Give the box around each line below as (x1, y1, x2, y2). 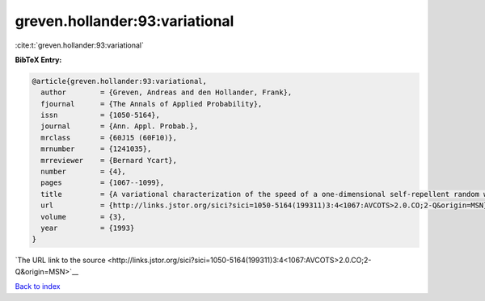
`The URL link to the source (15, 255, 106, 265)
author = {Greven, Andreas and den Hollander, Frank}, (40, 88, 293, 97)
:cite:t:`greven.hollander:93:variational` (15, 40, 145, 50)
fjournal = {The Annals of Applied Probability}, (40, 99, 263, 108)
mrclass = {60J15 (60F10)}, (40, 133, 178, 142)
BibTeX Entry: (15, 55, 62, 65)
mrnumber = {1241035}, (40, 144, 152, 153)
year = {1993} (40, 224, 135, 232)
